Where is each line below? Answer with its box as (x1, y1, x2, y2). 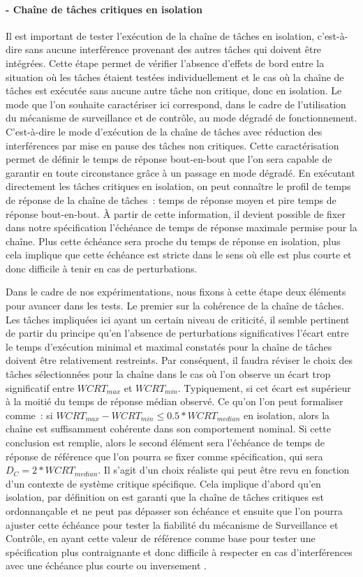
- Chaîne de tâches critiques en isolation (6, 1, 202, 16)
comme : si (6, 407, 53, 422)
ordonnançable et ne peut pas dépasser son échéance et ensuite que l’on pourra (6, 503, 343, 518)
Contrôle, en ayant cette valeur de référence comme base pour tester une (6, 531, 316, 546)
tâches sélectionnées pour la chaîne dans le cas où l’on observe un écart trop (6, 367, 331, 381)
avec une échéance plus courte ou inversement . (6, 558, 207, 573)
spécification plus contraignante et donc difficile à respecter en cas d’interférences (6, 544, 353, 559)
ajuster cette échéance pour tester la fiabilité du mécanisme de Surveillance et (6, 517, 339, 532)
